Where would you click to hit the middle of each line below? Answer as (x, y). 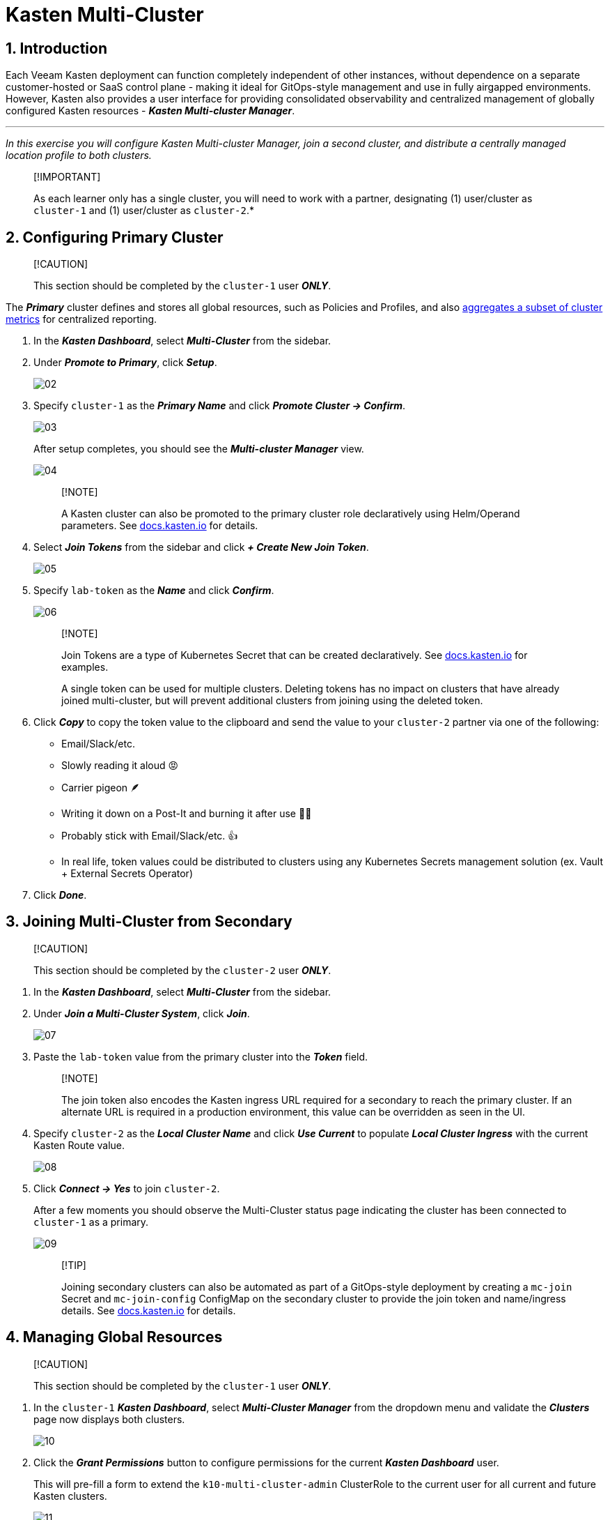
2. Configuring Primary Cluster (115, 237)
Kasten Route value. (79, 1145)
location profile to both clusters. (79, 155)
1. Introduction (56, 48)
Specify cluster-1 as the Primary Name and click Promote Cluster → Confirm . (220, 406)
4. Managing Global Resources (114, 1337)
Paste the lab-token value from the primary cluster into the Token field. (201, 1056)
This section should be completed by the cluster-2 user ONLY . (182, 970)
